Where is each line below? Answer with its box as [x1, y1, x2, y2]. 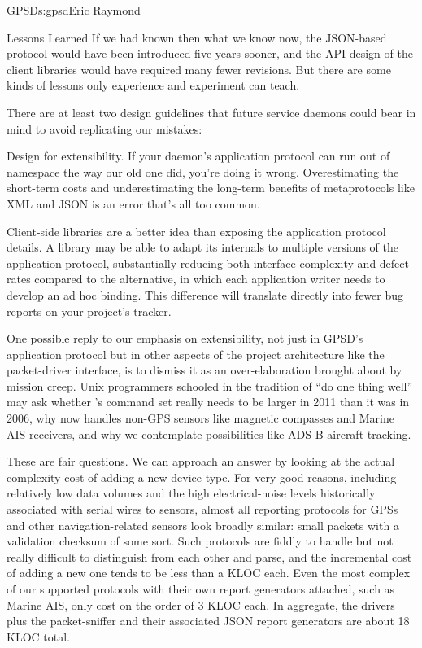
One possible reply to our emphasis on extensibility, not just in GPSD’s [7, 330, 363, 347]
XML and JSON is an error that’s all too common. [7, 195, 260, 212]
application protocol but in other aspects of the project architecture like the [7, 345, 385, 362]
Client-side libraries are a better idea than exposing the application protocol [7, 222, 386, 239]
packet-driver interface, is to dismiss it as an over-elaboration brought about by [7, 361, 402, 379]
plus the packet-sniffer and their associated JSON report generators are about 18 [7, 612, 410, 629]
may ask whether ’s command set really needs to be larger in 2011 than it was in [7, 393, 410, 410]
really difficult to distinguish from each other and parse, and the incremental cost [7, 548, 412, 565]
